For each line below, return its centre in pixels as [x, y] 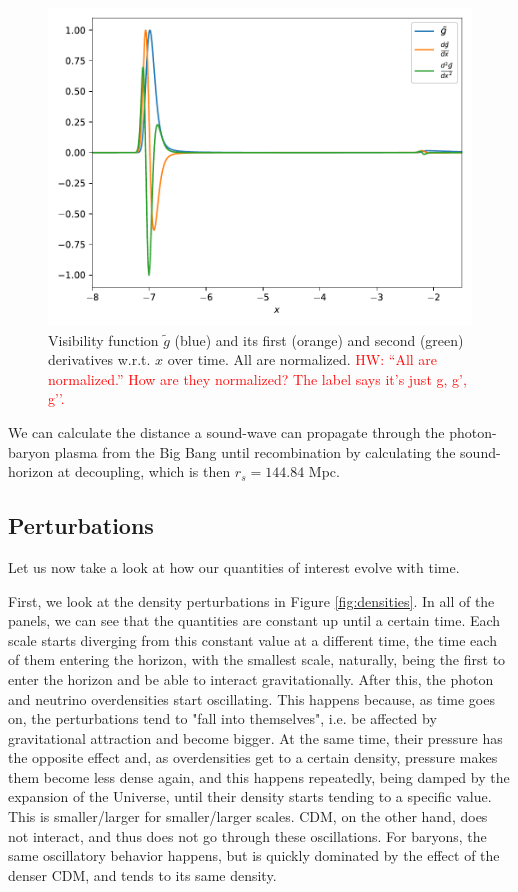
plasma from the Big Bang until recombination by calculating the [255, 451]
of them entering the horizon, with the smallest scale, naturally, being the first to [257, 659]
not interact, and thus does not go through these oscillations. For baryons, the [247, 835]
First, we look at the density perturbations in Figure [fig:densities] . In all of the [251, 600]
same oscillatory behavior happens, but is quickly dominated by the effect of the [254, 855]
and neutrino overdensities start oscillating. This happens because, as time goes [251, 698]
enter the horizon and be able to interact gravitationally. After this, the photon [251, 678]
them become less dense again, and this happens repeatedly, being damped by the [259, 776]
